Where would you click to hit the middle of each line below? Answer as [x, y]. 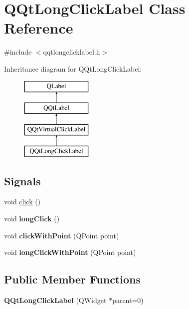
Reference [39, 28]
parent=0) [128, 300]
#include [18, 52]
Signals [22, 181]
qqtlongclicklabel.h [72, 52]
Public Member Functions [72, 279]
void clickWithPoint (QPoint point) [62, 235]
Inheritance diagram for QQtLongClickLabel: [73, 68]
